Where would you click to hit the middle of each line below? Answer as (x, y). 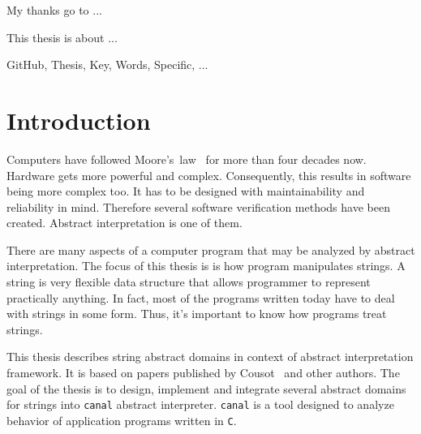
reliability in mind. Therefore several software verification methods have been (198, 206)
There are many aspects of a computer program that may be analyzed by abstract (211, 249)
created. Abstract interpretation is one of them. (125, 223)
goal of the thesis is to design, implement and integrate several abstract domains (206, 388)
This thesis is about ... (62, 37)
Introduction (79, 120)
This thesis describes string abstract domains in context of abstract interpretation (210, 357)
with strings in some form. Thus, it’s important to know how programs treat (197, 314)
